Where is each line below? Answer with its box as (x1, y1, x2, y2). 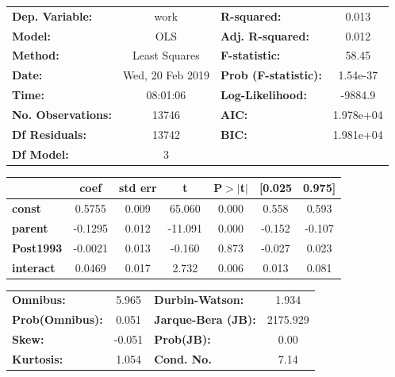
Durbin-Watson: (154, 291, 244, 308)
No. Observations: (12, 106, 112, 122)
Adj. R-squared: (220, 27, 309, 44)
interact (12, 259, 56, 275)
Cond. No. (154, 351, 212, 367)
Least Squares (132, 47, 200, 63)
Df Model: (12, 145, 69, 162)
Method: (12, 47, 59, 63)
